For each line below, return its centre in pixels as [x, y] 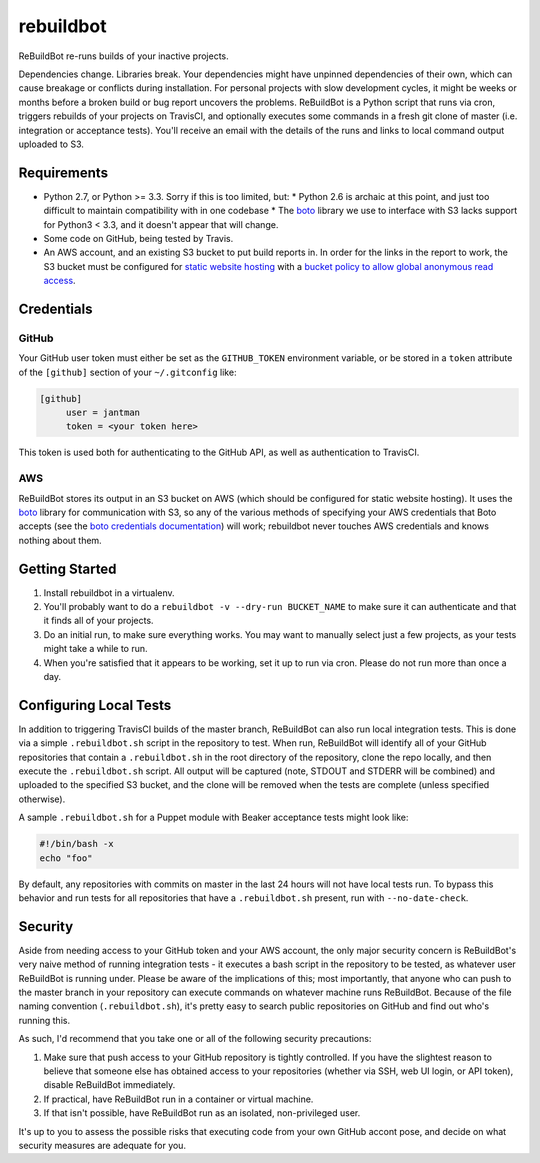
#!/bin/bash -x [76, 844]
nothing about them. [60, 540]
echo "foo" [66, 858]
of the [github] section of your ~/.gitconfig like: [127, 372]
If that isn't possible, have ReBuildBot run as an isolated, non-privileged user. [202, 1113]
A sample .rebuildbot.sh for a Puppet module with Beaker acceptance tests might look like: [213, 817]
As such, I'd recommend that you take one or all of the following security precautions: [195, 1039]
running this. [44, 1020]
